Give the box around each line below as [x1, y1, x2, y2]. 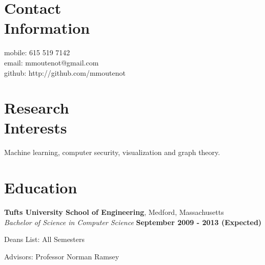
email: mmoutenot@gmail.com [4, 57, 99, 68]
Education [4, 177, 77, 198]
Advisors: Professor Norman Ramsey [4, 251, 119, 261]
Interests [4, 117, 67, 138]
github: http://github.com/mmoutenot [4, 67, 126, 78]
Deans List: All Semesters [4, 234, 85, 245]
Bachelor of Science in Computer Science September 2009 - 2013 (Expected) [4, 216, 262, 227]
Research [4, 97, 69, 118]
